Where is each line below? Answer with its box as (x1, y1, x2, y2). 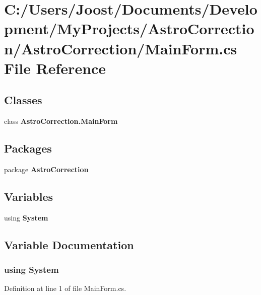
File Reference (4, 57, 106, 78)
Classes (4, 92, 42, 108)
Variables (4, 188, 53, 204)
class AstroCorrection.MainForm (4, 116, 118, 126)
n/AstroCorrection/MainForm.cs (4, 38, 237, 58)
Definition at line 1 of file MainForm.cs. (4, 283, 126, 293)
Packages (4, 140, 52, 156)
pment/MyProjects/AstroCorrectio (4, 18, 254, 39)
